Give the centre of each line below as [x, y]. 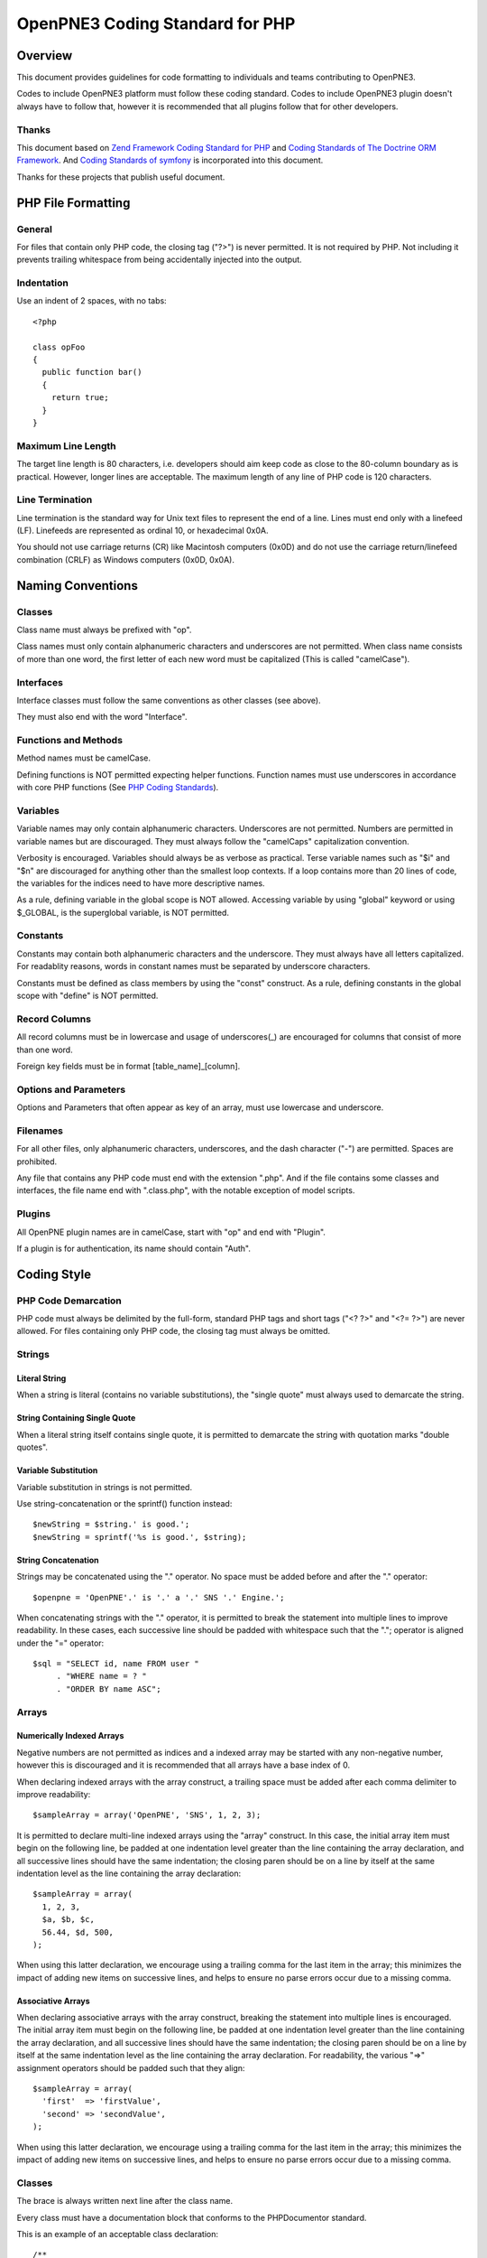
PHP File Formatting [74, 203]
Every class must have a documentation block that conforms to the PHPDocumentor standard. [192, 2217]
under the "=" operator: [60, 1643]
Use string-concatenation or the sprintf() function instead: [124, 1503]
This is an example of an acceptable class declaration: [117, 2234]
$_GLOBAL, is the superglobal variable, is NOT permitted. [123, 912]
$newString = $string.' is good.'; [111, 1525]
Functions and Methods [70, 741]
